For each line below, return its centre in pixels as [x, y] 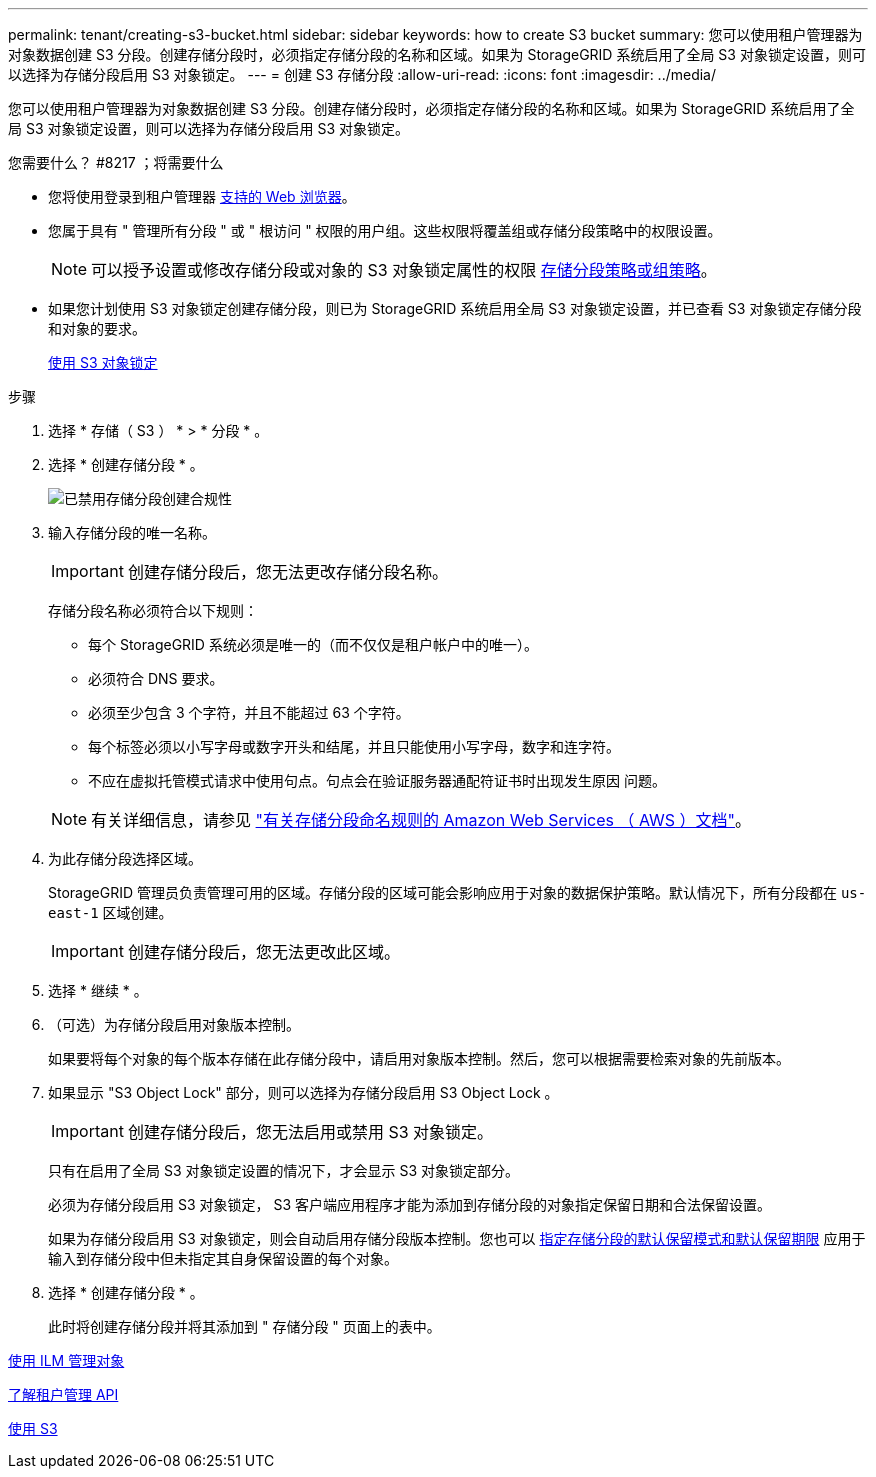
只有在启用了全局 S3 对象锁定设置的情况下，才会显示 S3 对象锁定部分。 [284, 1170]
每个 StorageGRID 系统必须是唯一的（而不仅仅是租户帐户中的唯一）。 [313, 644]
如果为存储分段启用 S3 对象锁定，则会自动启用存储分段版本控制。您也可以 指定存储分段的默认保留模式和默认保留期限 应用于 [457, 1238]
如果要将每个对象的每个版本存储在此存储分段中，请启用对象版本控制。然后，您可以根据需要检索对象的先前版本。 [419, 1058]
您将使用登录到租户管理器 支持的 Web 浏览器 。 [202, 196]
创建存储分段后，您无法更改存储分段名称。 [287, 572]
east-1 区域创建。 [110, 912]
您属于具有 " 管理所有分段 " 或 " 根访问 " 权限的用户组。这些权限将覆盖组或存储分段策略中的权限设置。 [385, 230]
